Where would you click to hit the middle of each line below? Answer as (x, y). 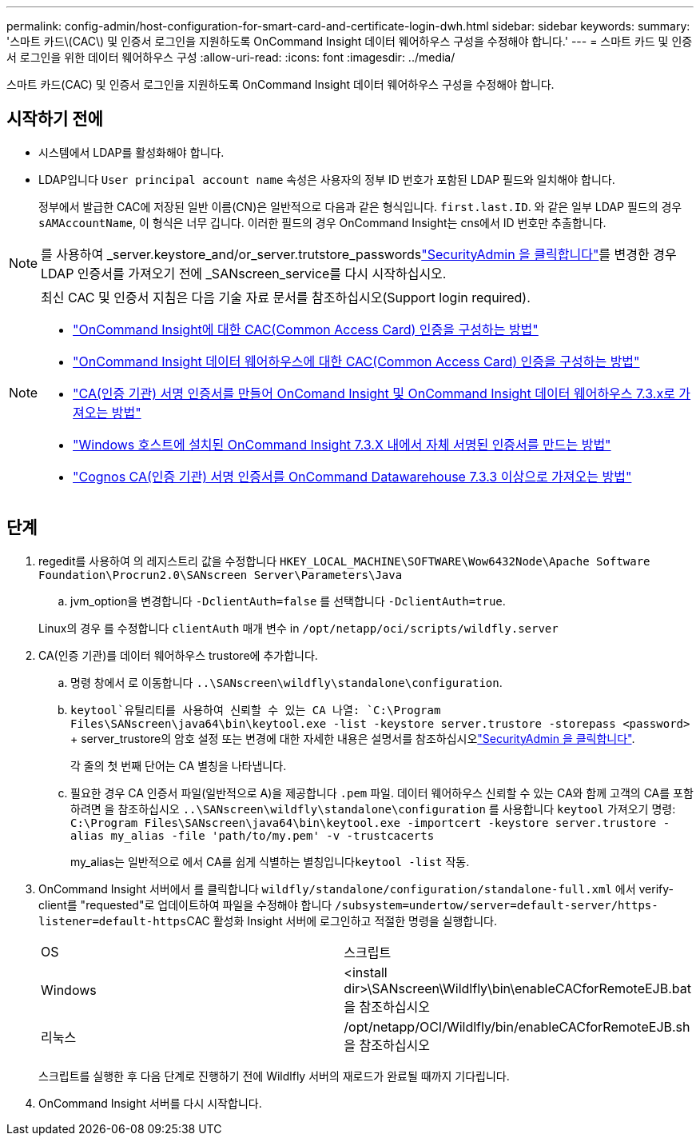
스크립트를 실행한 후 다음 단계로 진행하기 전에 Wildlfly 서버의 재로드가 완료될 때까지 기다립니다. (274, 1076)
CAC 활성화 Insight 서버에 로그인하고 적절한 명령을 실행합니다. (342, 920)
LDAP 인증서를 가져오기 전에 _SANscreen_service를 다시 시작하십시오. (244, 273)
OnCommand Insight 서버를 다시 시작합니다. (150, 1103)
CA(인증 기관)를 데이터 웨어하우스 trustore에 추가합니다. (178, 655)
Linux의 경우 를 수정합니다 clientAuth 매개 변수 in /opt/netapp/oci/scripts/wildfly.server (298, 628)
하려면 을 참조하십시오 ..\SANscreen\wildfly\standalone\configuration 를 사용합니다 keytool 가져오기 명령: (373, 809)
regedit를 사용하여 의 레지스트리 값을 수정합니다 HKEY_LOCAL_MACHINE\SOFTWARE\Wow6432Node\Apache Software (344, 561)
